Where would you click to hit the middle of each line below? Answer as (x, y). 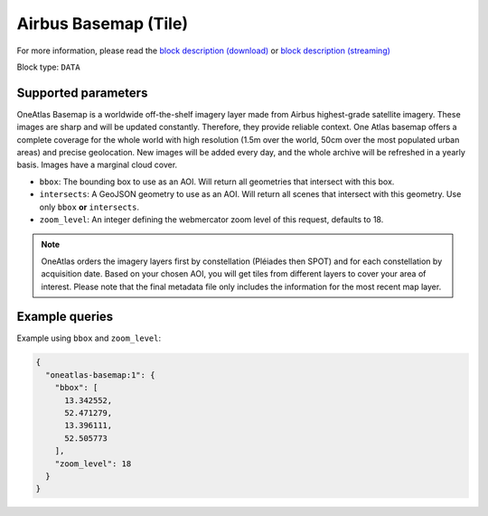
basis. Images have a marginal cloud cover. (97, 165)
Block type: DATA (48, 67)
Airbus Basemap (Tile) (103, 23)
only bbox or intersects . (89, 207)
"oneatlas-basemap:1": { (100, 375)
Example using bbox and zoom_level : (89, 338)
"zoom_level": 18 (93, 464)
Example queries (65, 317)
